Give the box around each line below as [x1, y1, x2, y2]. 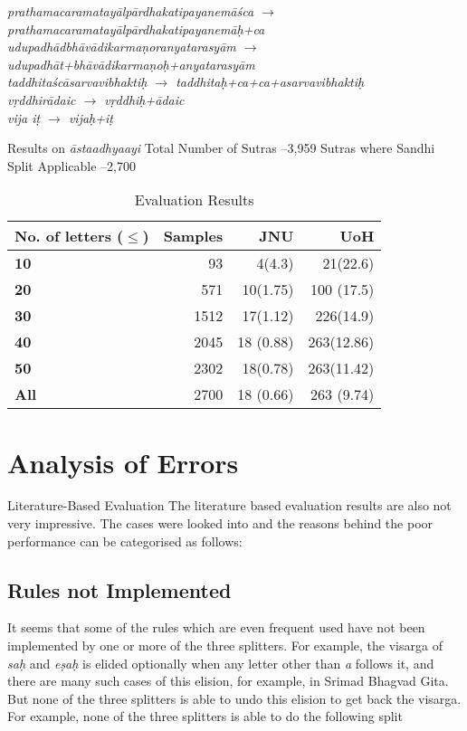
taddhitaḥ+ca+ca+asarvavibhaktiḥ [176, 72, 365, 91]
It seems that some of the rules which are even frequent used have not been [7, 618, 425, 637]
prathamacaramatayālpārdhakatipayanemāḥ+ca [7, 19, 265, 38]
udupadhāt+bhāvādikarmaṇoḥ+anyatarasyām [7, 54, 255, 73]
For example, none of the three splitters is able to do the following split [7, 707, 403, 726]
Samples [163, 225, 224, 247]
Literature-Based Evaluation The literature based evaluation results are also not [7, 496, 452, 515]
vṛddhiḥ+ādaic [104, 90, 185, 109]
